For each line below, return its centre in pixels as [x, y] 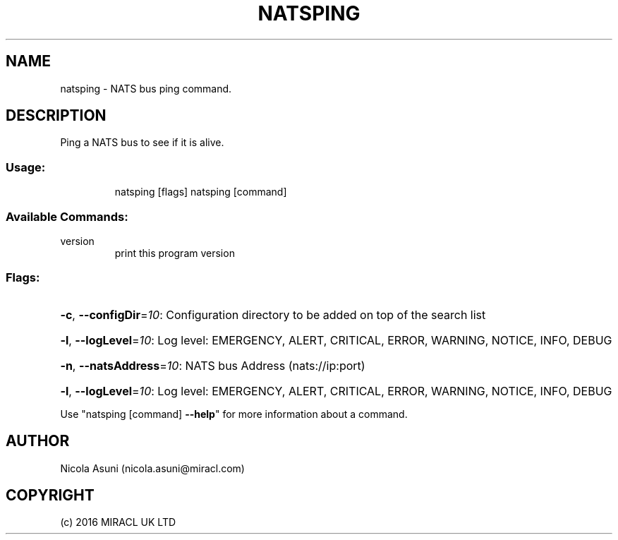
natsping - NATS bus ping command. [146, 88]
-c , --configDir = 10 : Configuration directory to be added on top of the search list [273, 314]
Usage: [26, 167]
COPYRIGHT [50, 495]
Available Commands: [67, 216]
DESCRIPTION [56, 116]
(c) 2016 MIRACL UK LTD [118, 522]
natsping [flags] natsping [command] [201, 192]
